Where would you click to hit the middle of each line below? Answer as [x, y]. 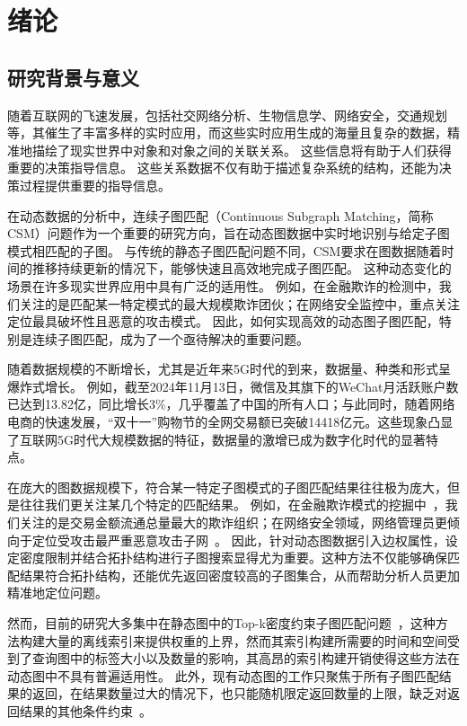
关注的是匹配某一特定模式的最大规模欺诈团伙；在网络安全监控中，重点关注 [239, 303]
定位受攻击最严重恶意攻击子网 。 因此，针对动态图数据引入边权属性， [238, 540]
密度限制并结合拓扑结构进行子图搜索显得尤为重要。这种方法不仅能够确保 [233, 558]
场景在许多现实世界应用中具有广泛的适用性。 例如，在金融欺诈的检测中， [223, 285]
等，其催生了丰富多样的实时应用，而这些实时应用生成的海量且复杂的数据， [227, 133]
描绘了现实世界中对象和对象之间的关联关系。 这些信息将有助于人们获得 [242, 150]
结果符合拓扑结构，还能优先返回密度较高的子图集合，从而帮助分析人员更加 [239, 575]
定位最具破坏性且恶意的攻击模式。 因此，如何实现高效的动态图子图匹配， [223, 321]
